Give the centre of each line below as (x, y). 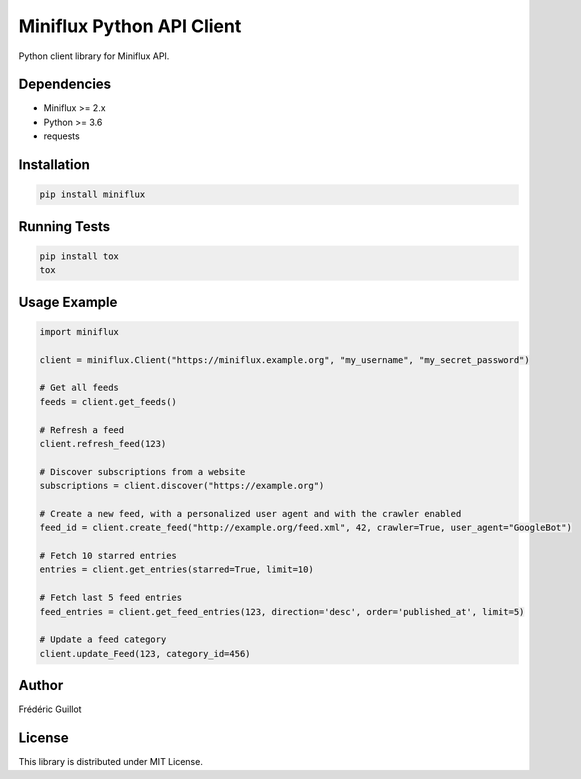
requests (61, 136)
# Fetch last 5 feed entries (111, 598)
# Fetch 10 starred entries (108, 556)
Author (41, 685)
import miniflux (79, 331)
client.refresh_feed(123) (103, 443)
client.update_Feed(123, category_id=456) (145, 653)
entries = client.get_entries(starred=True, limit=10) (176, 569)
